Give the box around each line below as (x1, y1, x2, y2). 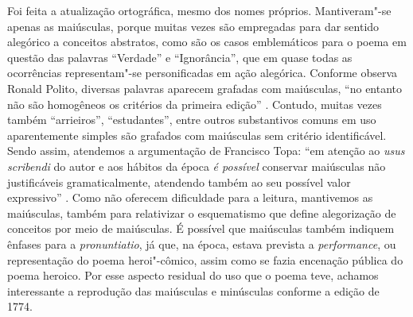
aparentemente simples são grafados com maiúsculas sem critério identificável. (7, 126, 387, 143)
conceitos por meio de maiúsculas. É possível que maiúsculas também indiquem (7, 220, 395, 237)
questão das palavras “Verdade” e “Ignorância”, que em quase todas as (7, 48, 353, 65)
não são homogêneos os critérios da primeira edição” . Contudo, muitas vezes (7, 95, 382, 112)
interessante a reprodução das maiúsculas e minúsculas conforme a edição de (7, 282, 380, 299)
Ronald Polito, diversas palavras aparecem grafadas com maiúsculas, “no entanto (7, 79, 403, 96)
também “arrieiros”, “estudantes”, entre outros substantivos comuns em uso (7, 111, 376, 128)
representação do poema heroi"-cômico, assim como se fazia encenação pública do (7, 251, 403, 268)
